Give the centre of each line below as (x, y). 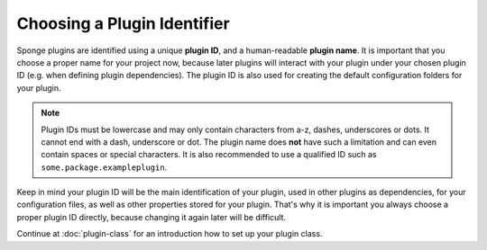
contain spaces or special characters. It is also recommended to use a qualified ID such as (209, 155)
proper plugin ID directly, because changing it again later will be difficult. (152, 217)
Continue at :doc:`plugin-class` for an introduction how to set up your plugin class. (170, 234)
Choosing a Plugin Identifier (123, 23)
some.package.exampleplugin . (104, 167)
